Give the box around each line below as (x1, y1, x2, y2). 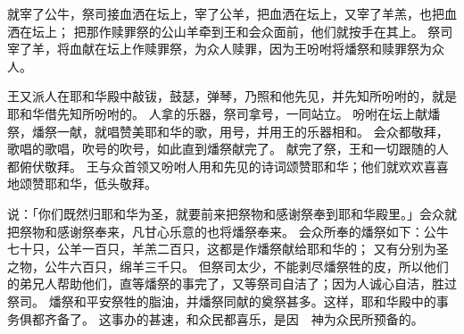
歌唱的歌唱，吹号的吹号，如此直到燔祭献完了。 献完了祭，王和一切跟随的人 (7, 139, 449, 158)
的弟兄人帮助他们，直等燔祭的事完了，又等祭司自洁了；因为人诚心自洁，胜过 (7, 274, 457, 293)
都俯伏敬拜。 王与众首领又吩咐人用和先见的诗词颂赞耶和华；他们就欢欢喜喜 (7, 156, 449, 175)
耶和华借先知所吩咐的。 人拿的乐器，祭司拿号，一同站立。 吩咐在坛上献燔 (7, 104, 441, 122)
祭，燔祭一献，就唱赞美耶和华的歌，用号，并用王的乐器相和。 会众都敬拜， (7, 121, 449, 140)
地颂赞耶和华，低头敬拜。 (7, 174, 157, 193)
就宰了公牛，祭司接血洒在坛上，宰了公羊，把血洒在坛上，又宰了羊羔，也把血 (7, 4, 457, 22)
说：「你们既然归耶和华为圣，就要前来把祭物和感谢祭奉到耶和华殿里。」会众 (7, 204, 444, 222)
